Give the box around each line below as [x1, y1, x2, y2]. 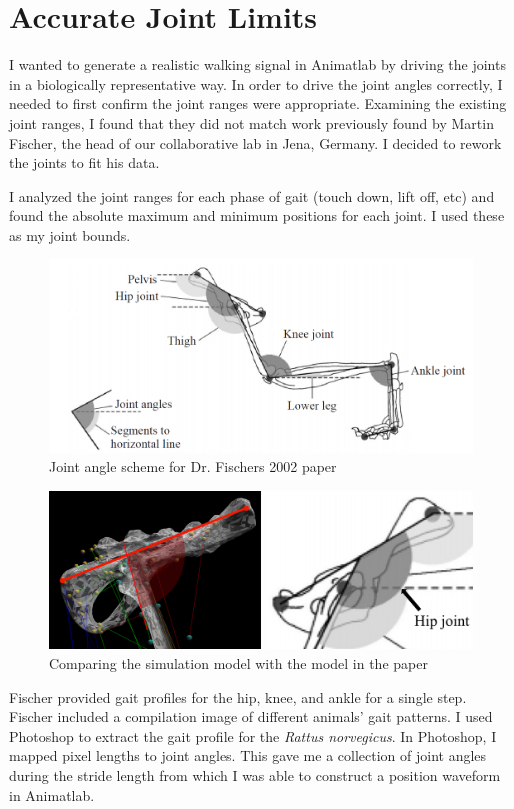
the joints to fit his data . [9, 152, 160, 173]
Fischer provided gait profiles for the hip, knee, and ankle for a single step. [9, 686, 467, 707]
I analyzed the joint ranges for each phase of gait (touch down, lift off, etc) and [9, 185, 495, 206]
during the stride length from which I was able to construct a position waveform [9, 764, 501, 785]
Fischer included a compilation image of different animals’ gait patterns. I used [9, 706, 493, 727]
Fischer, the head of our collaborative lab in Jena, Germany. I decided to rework [9, 132, 502, 153]
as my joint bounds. [9, 224, 131, 245]
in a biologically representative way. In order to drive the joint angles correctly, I [9, 73, 503, 94]
